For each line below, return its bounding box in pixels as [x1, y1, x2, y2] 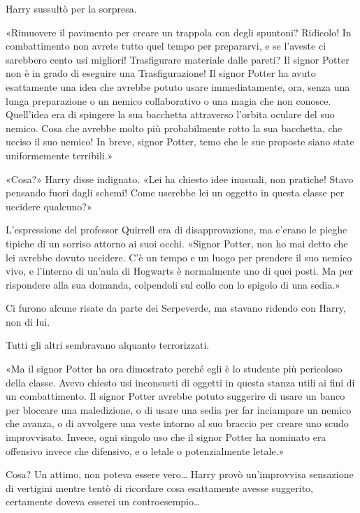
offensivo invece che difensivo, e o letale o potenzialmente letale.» [6, 443, 285, 458]
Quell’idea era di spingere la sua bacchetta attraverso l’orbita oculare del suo [6, 107, 335, 122]
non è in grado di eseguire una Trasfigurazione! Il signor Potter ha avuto [6, 66, 316, 80]
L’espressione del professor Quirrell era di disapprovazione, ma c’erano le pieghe [6, 222, 347, 237]
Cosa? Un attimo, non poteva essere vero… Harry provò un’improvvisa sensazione [6, 467, 354, 482]
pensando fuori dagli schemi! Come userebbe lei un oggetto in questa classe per [6, 185, 345, 200]
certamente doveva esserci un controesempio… [6, 494, 201, 509]
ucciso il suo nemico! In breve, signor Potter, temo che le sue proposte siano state [6, 134, 354, 149]
